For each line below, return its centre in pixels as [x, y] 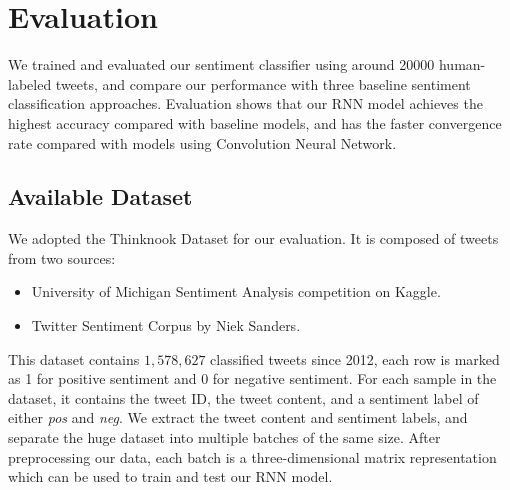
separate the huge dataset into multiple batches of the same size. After [224, 437]
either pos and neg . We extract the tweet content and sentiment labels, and [238, 417]
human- [462, 64]
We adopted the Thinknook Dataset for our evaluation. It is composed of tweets [253, 238]
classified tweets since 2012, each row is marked [355, 358]
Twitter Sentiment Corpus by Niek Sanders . [166, 325]
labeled [30, 83]
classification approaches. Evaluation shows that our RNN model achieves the [245, 103]
